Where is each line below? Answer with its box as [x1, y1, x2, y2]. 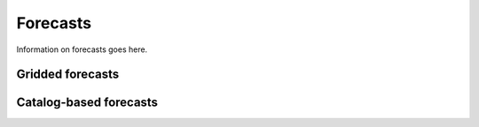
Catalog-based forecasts [16, 95, 159, 110]
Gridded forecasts [16, 67, 120, 82]
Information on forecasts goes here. [16, 44, 148, 55]
